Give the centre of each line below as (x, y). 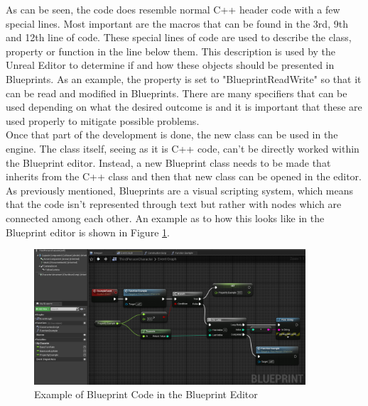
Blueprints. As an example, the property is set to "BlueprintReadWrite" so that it (184, 78)
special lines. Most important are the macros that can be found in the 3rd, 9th (177, 23)
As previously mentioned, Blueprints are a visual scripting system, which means (180, 190)
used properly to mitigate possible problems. (103, 120)
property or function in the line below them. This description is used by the (171, 51)
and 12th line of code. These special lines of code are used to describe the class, (179, 37)
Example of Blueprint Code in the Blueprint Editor (146, 394)
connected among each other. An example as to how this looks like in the (165, 218)
